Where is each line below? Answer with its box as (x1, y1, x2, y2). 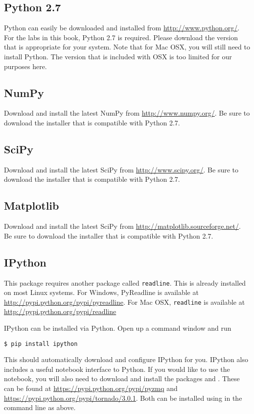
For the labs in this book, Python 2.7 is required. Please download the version (4, 32, 238, 42)
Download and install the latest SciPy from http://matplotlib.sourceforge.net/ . (4, 221, 241, 231)
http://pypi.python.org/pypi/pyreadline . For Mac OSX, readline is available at (4, 296, 245, 307)
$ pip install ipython (4, 340, 78, 347)
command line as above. (4, 402, 76, 413)
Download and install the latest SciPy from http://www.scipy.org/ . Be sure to (4, 164, 238, 174)
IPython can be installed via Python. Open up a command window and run (4, 323, 231, 333)
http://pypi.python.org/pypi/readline (4, 306, 116, 317)
